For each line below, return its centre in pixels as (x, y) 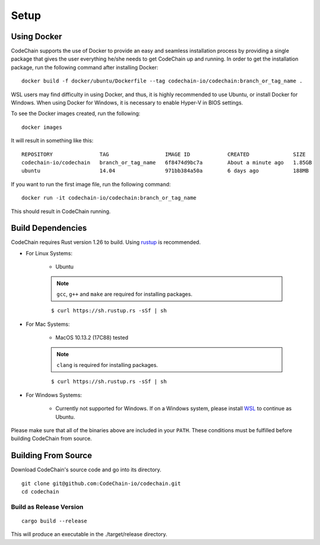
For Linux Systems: (49, 253)
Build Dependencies (49, 228)
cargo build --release (55, 521)
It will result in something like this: (52, 141)
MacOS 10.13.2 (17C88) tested (92, 338)
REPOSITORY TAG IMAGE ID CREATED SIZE (164, 154)
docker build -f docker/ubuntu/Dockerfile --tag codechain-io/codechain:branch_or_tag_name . (162, 81)
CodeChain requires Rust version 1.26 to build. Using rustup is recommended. (106, 242)
